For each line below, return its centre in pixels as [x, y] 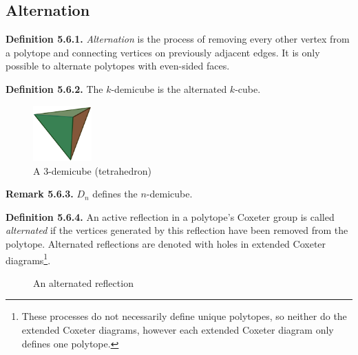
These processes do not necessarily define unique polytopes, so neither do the [184, 316]
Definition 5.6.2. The [54, 88]
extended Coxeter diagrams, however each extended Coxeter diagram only [178, 329]
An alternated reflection [83, 282]
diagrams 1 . [28, 259]
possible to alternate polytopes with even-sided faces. [118, 66]
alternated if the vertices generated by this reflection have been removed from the [177, 230]
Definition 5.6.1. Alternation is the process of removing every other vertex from [178, 39]
